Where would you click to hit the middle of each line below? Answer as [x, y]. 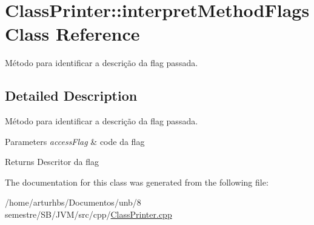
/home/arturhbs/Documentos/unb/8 [73, 202]
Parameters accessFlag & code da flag [75, 141]
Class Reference [72, 34]
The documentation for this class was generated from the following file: [137, 182]
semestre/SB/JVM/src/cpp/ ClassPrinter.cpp [89, 214]
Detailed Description [71, 96]
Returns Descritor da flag [52, 162]
